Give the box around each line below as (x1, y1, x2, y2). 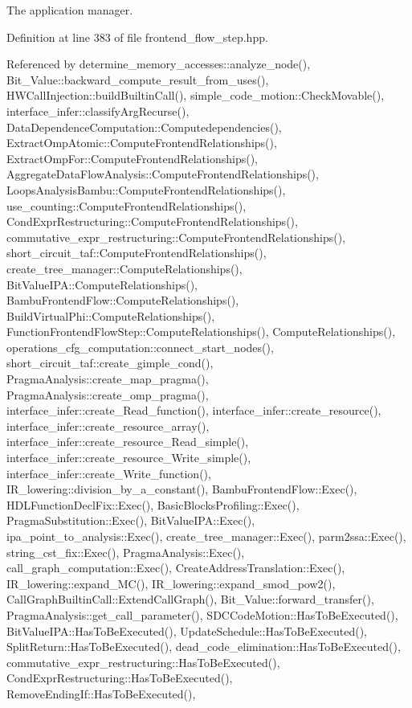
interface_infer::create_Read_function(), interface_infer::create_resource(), (6, 402, 381, 419)
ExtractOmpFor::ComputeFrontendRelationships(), (6, 149, 259, 166)
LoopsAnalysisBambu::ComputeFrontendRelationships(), (6, 181, 286, 198)
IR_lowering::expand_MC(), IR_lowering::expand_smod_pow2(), (6, 575, 336, 591)
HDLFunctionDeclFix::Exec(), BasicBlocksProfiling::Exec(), (6, 496, 300, 513)
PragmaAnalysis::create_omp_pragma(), (6, 386, 209, 403)
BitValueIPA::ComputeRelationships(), (6, 276, 198, 293)
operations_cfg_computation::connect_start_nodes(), (6, 338, 274, 355)
